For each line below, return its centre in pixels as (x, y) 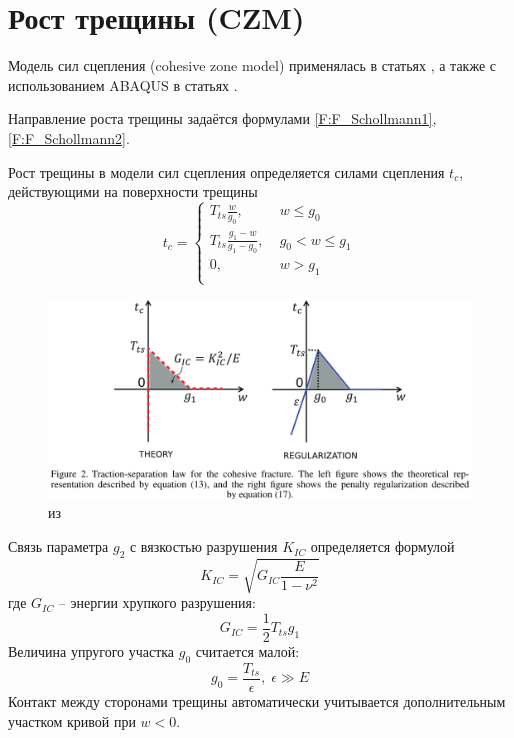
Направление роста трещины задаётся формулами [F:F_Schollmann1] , (222, 118)
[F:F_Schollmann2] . (69, 137)
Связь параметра (58, 546)
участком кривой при (72, 720)
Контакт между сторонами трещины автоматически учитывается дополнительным (257, 700)
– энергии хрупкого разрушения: (157, 602)
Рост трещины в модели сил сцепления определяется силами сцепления (226, 171)
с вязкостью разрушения (203, 546)
